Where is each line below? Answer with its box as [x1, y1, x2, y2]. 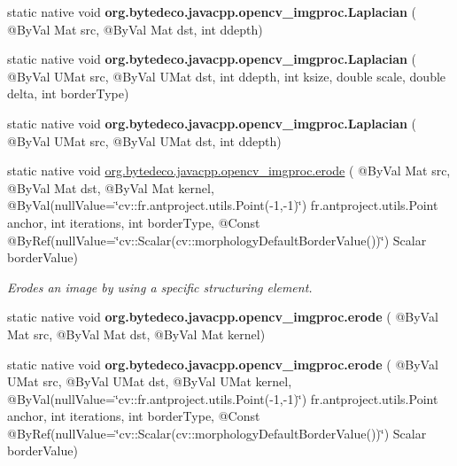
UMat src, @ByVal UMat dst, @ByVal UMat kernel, [7, 372, 292, 391]
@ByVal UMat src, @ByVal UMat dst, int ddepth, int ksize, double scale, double [7, 66, 446, 85]
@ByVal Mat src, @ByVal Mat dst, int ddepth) [7, 19, 263, 38]
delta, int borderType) [7, 84, 129, 103]
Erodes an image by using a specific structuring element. [7, 277, 313, 296]
